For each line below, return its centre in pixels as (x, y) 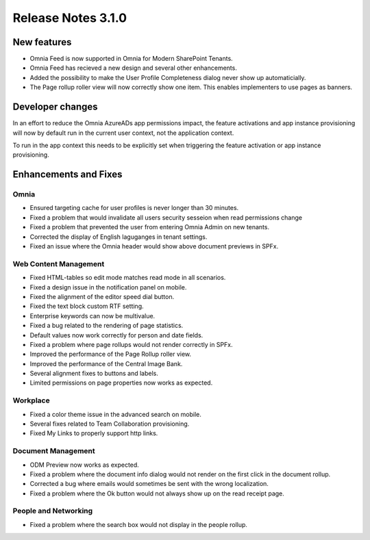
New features (42, 42)
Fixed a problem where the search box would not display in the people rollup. (139, 524)
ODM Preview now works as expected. (85, 465)
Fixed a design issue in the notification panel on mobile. (108, 287)
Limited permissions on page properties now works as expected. (121, 383)
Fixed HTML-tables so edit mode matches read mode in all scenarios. (128, 278)
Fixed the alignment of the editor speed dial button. (102, 296)
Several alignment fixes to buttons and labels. (94, 374)
